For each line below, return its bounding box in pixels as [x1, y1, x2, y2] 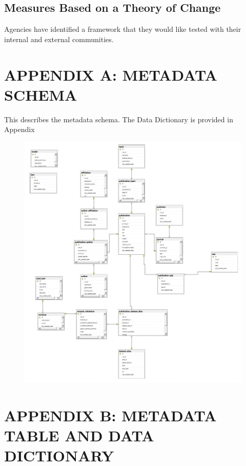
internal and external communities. [4, 33, 114, 44]
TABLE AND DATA [4, 425, 154, 446]
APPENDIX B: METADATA [4, 405, 217, 426]
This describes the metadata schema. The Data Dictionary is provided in [4, 114, 233, 124]
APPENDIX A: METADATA [4, 64, 217, 85]
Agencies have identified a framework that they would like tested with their [4, 24, 241, 34]
